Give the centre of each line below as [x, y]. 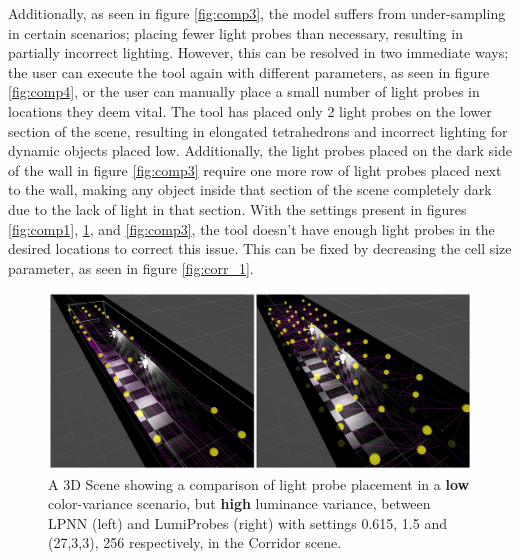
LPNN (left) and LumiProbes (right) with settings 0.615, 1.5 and [247, 522]
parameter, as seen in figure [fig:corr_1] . [131, 267]
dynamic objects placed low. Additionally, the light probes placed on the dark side [260, 150]
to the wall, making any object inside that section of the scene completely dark [250, 189]
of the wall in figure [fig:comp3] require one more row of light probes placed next [255, 169]
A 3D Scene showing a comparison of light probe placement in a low [259, 483]
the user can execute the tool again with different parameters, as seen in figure [249, 71]
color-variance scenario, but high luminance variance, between [239, 503]
